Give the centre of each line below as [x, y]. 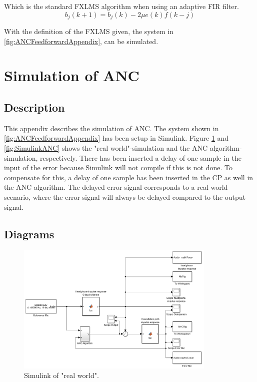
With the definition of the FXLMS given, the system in [89, 31]
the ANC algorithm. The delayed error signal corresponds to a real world [116, 187]
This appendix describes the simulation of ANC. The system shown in [111, 128]
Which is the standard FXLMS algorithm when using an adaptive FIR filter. [121, 6]
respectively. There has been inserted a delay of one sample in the [141, 157]
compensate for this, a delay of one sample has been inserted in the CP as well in [129, 177]
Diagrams [29, 234]
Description [34, 107]
